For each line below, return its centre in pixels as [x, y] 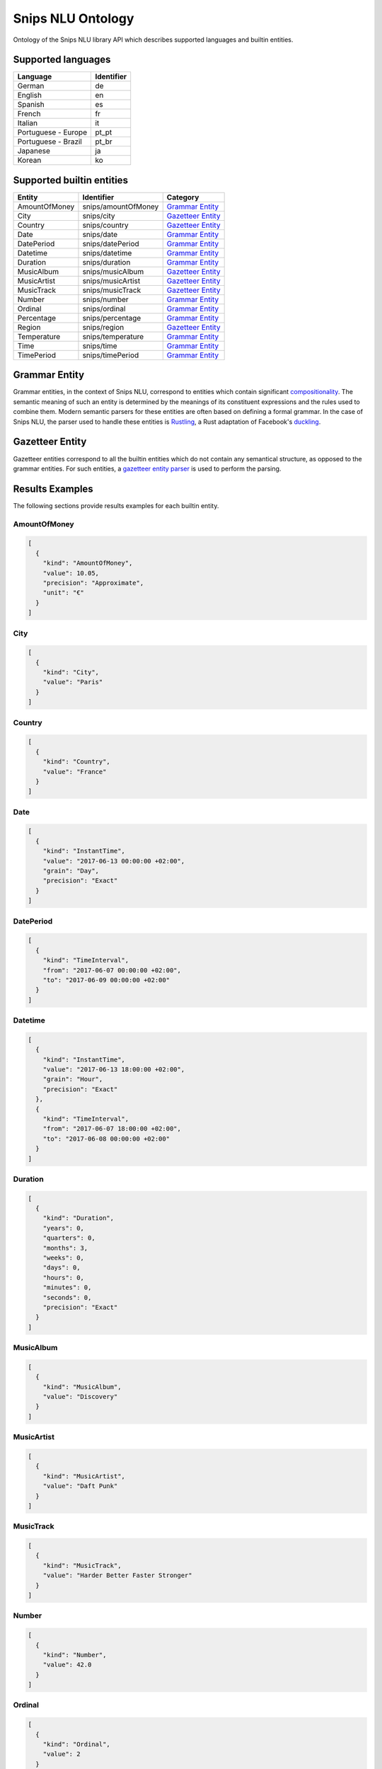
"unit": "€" [64, 593]
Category [183, 197]
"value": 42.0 [67, 1665]
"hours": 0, [64, 1278]
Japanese [34, 151]
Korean [29, 161]
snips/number [105, 299]
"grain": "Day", [71, 871]
